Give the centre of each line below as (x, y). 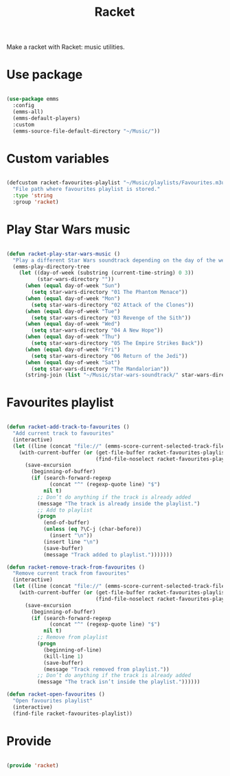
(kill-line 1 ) (63, 657)
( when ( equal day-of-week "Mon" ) (72, 298)
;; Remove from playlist (72, 637)
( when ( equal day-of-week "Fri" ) (72, 350)
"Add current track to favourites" (64, 433)
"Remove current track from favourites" (71, 573)
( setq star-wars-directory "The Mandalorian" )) (100, 369)
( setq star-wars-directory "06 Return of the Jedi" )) (110, 356)
